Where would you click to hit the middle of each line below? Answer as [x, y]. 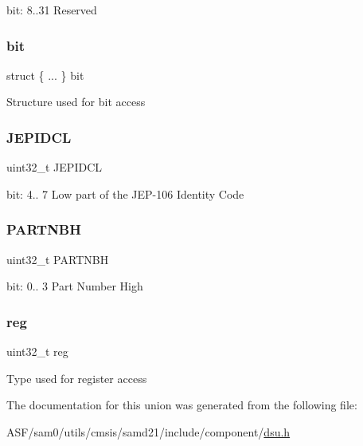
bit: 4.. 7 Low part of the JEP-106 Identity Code [125, 193]
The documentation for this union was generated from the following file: [182, 405]
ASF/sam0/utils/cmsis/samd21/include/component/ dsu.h [148, 431]
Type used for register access [77, 378]
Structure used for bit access [76, 102]
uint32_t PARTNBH [58, 259]
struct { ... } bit [45, 75]
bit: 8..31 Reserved [52, 10]
